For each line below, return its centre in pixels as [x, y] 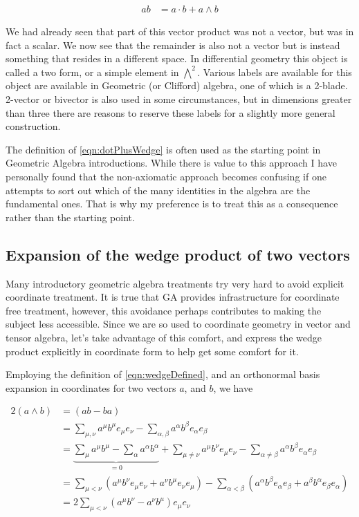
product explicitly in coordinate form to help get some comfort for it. [152, 351]
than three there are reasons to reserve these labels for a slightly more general [171, 112]
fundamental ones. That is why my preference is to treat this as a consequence [172, 204]
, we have [233, 387]
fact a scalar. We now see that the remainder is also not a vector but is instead [173, 45]
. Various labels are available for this [275, 72]
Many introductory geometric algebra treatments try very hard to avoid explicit [175, 283]
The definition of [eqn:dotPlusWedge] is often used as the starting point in [163, 149]
